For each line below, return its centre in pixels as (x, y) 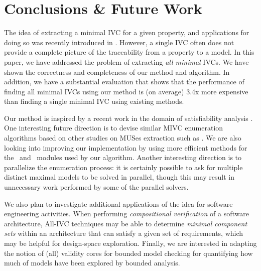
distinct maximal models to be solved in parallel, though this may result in (119, 177)
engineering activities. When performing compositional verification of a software (126, 214)
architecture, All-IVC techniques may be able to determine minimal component (126, 223)
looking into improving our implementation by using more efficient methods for (126, 147)
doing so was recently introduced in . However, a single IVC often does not (119, 42)
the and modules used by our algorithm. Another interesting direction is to (123, 157)
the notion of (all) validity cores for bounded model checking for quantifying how (128, 253)
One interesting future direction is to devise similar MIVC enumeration (114, 128)
